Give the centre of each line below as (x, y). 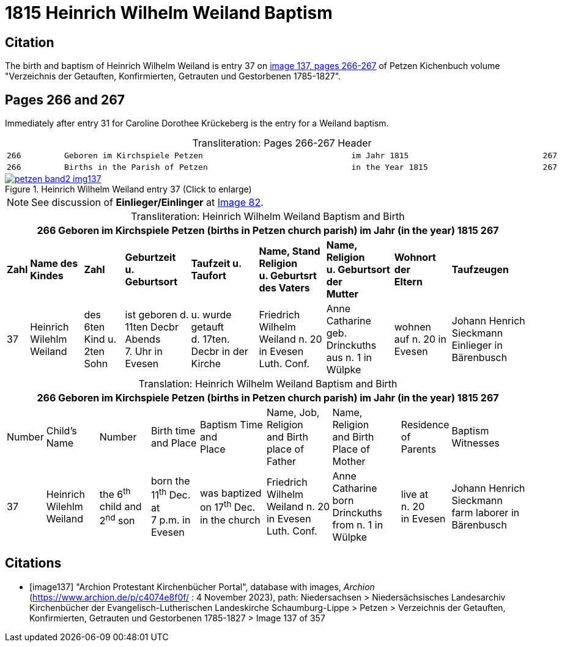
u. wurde (211, 315)
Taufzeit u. (216, 264)
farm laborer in (486, 513)
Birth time (173, 431)
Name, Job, (293, 413)
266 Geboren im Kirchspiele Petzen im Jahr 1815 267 (282, 156)
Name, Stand (290, 251)
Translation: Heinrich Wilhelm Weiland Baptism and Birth (268, 384)
